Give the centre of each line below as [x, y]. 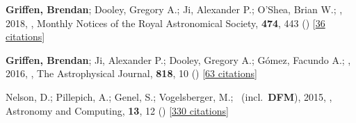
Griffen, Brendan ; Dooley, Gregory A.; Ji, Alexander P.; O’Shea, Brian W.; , [174, 9]
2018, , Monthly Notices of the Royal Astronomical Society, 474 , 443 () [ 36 [165, 23]
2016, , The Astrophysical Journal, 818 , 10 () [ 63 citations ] [131, 73]
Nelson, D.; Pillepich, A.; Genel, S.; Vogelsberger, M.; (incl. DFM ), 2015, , [169, 96]
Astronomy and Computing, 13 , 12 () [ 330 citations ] [117, 110]
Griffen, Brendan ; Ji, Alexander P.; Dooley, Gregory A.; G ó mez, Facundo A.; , [178, 59]
